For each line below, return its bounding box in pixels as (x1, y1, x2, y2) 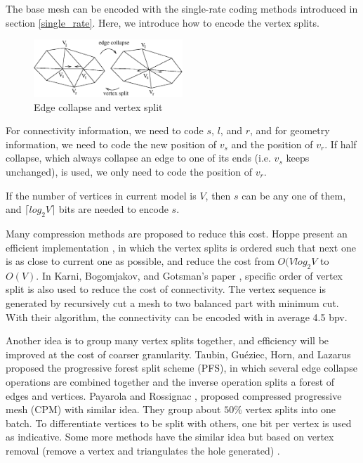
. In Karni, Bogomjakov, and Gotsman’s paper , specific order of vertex (36, 268, 343, 282)
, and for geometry (249, 123, 330, 138)
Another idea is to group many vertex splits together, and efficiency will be (6, 333, 329, 348)
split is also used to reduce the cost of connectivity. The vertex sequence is (6, 282, 326, 296)
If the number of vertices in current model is (6, 188, 197, 202)
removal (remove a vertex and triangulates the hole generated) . (6, 443, 280, 458)
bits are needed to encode (58, 202, 169, 216)
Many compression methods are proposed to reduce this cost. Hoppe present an (6, 226, 348, 240)
